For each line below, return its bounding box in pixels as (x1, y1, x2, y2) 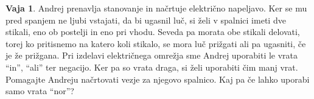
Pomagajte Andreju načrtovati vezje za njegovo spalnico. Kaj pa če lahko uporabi (5, 72, 310, 85)
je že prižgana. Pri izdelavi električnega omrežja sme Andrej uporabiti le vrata (5, 49, 298, 62)
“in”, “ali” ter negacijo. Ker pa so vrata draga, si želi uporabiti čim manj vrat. (5, 60, 298, 73)
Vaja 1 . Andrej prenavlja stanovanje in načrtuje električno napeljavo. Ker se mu (5, 2, 307, 14)
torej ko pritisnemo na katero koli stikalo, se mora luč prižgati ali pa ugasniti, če (5, 37, 306, 49)
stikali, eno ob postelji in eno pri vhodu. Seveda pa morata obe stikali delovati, (5, 25, 300, 38)
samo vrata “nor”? (5, 85, 74, 97)
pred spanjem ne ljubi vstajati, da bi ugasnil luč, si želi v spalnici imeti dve (5, 13, 286, 26)
